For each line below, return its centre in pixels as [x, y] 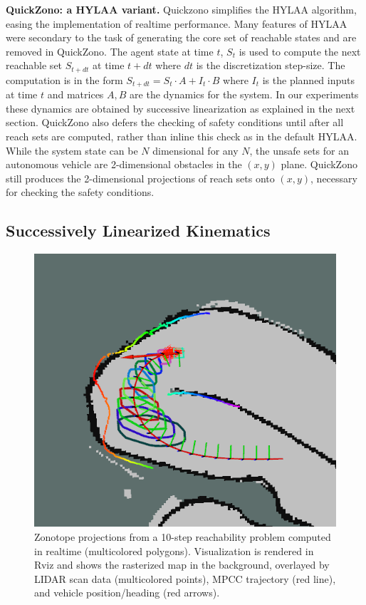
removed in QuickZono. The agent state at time [110, 51]
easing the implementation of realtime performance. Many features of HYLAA [177, 23]
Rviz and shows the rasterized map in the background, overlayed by [182, 565]
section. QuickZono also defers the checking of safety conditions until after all [175, 122]
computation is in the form [64, 79]
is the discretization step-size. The [271, 65]
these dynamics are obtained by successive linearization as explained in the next [181, 108]
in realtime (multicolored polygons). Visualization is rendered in [174, 550]
